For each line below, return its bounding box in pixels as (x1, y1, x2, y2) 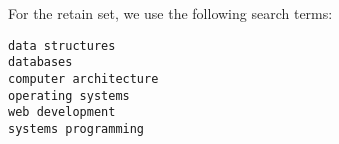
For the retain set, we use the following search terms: (8, 3, 333, 23)
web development (8, 105, 116, 120)
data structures (8, 38, 116, 53)
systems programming (8, 121, 145, 136)
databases (8, 55, 73, 70)
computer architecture (8, 71, 159, 86)
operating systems (8, 88, 130, 103)
